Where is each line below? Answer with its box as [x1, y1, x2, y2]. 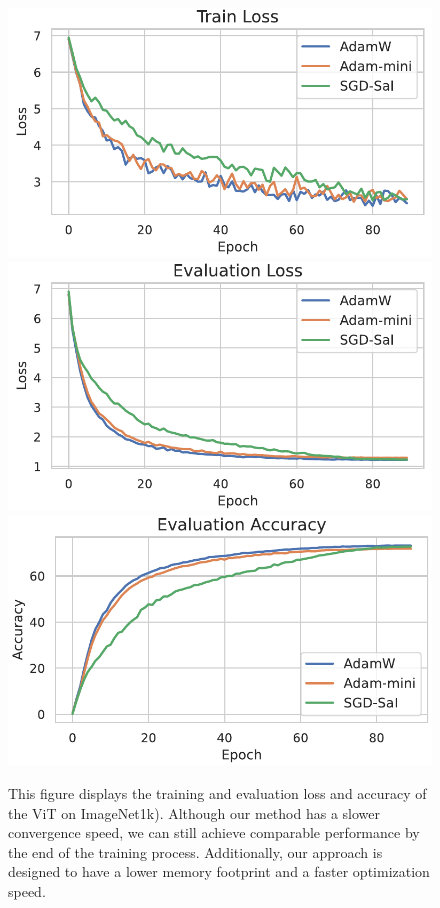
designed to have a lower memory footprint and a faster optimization [8, 861, 430, 882]
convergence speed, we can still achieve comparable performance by [8, 822, 420, 843]
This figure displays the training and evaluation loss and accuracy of [8, 782, 427, 803]
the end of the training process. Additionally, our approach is [8, 841, 383, 862]
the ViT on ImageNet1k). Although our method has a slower [8, 802, 380, 823]
